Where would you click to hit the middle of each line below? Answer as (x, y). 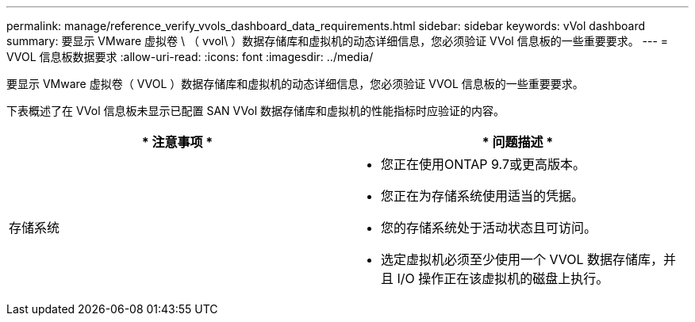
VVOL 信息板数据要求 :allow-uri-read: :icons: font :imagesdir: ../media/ (190, 57)
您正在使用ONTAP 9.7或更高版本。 (483, 164)
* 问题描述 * (518, 142)
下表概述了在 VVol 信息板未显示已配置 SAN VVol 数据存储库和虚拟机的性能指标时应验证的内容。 (256, 111)
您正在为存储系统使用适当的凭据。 (483, 196)
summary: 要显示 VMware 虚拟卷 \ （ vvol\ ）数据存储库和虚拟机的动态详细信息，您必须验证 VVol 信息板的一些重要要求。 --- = (338, 41)
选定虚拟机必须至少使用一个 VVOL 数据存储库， (522, 259)
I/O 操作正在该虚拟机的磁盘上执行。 (503, 278)
